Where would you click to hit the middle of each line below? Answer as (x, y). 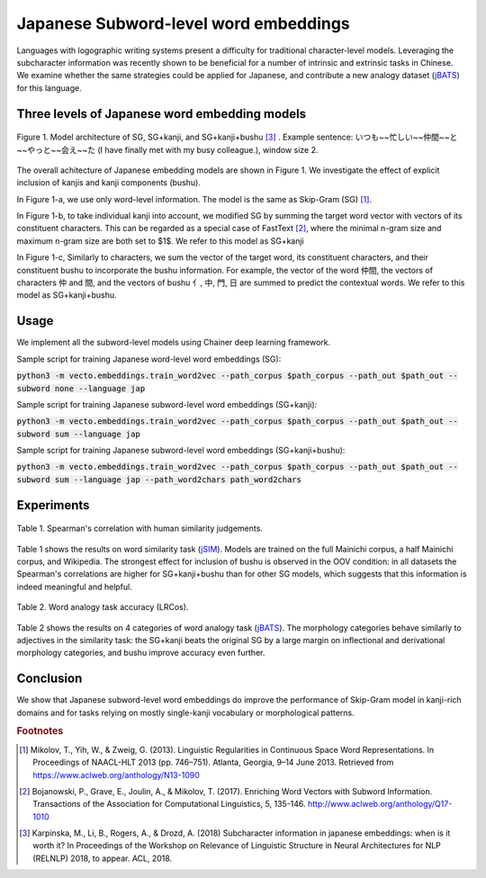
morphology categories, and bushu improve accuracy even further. (141, 653)
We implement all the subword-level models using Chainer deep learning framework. (174, 343)
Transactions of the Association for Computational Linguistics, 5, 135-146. (169, 804)
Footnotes (40, 731)
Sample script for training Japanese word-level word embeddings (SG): (149, 359)
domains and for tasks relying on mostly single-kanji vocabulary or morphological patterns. (185, 712)
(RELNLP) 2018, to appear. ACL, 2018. (103, 858)
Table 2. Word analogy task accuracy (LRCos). (103, 607)
